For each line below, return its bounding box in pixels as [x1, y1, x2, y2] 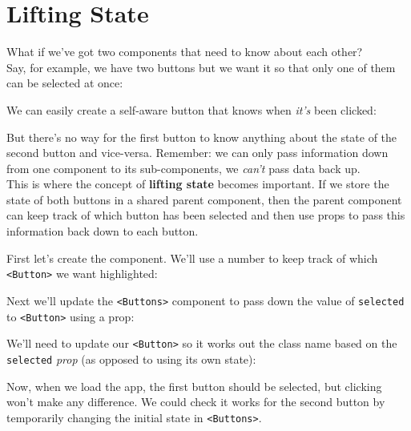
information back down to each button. [6, 223, 199, 240]
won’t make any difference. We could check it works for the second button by [6, 393, 385, 410]
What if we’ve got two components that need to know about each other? [6, 43, 363, 60]
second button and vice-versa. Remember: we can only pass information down [6, 144, 389, 161]
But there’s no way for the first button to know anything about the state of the [6, 128, 397, 145]
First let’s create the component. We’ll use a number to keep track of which [6, 249, 378, 266]
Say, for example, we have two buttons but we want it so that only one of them [6, 58, 396, 75]
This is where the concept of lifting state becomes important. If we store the [6, 175, 389, 192]
